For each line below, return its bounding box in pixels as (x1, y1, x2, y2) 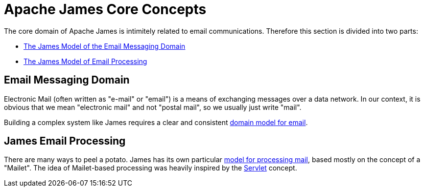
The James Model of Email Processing (24, 57, 147, 65)
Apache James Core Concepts (4, 1, 207, 18)
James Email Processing (4, 135, 126, 148)
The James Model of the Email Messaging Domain (24, 42, 186, 50)
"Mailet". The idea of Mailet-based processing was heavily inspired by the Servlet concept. (4, 164, 297, 172)
